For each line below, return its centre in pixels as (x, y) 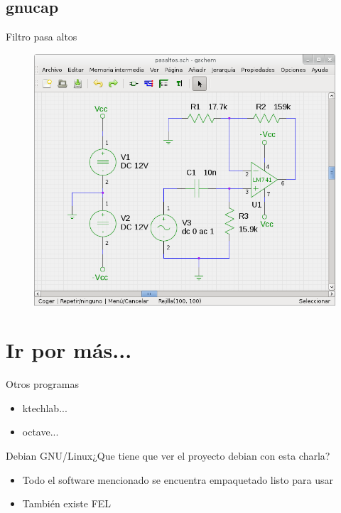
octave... (40, 432)
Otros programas (42, 384)
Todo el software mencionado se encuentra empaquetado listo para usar (178, 479)
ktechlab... (45, 407)
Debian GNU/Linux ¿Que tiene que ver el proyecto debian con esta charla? (168, 456)
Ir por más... (69, 350)
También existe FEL (67, 503)
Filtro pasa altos (42, 37)
